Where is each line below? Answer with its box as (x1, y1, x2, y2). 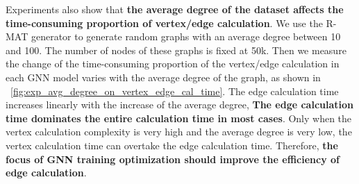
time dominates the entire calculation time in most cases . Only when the (6, 110, 352, 125)
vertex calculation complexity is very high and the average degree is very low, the (6, 124, 352, 139)
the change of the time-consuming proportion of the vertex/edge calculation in (6, 56, 340, 71)
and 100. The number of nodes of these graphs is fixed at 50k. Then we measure (6, 42, 347, 57)
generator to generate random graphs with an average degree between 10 (31, 29, 341, 44)
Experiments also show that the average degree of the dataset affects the (6, 2, 344, 16)
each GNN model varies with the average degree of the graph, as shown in (6, 69, 321, 84)
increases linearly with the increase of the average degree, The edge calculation (6, 97, 353, 112)
